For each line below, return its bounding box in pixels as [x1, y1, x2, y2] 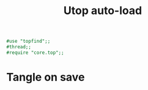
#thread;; [6, 44, 32, 50]
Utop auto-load [63, 4, 142, 18]
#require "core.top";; [6, 50, 64, 56]
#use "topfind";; [6, 38, 51, 45]
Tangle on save [6, 70, 85, 84]
